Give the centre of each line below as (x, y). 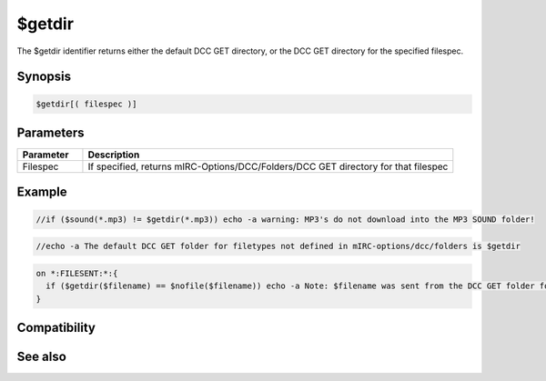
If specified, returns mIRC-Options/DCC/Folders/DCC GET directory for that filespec (268, 166)
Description (114, 155)
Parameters (51, 132)
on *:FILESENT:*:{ (77, 273)
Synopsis (44, 77)
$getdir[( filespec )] (86, 104)
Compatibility (56, 328)
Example (42, 192)
